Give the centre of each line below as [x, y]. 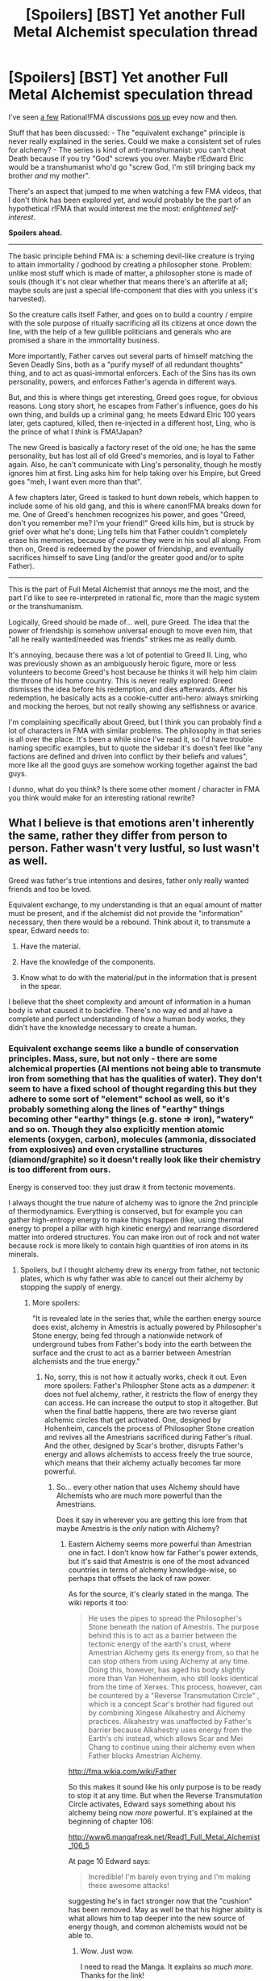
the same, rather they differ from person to [118, 836]
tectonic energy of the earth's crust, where [160, 1644]
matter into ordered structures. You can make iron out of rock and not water [134, 1237]
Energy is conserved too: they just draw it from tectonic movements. [122, 1187]
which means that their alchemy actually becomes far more [143, 1463]
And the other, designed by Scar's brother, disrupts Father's [144, 1446]
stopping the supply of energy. [71, 1287]
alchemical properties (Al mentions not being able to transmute [135, 1068]
